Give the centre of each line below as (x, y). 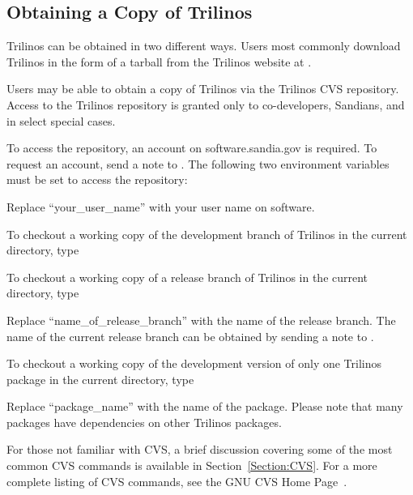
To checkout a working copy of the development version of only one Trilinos (194, 363)
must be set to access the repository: (97, 179)
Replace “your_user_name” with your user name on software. (161, 206)
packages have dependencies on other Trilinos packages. (144, 422)
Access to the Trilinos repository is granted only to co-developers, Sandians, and (206, 104)
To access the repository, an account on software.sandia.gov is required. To (192, 148)
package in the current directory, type (100, 379)
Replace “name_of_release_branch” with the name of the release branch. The (201, 320)
